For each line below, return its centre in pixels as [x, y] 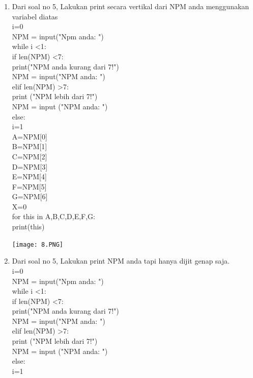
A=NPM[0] [30, 136]
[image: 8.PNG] [38, 244]
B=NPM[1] [30, 146]
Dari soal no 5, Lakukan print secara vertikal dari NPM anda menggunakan [131, 6]
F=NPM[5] [29, 186]
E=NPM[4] [29, 176]
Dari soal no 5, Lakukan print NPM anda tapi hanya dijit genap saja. [121, 261]
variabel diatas [35, 16]
